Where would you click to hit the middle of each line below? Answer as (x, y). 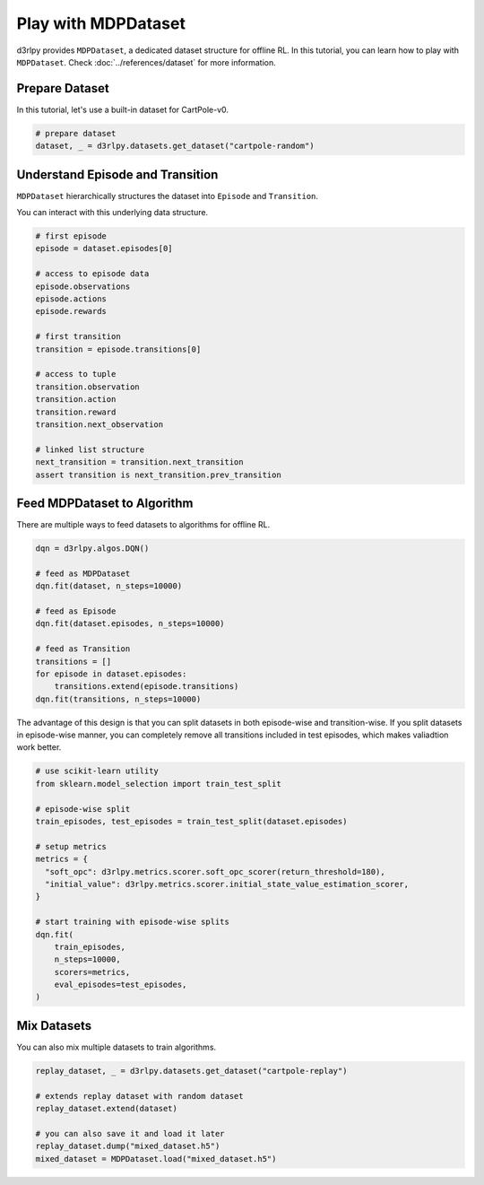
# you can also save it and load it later (130, 1133)
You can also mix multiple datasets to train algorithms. (117, 1047)
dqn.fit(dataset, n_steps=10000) (109, 586)
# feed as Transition (83, 649)
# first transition (78, 337)
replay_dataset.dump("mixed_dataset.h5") (128, 1146)
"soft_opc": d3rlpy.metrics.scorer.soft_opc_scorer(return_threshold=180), (215, 871)
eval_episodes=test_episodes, (121, 985)
